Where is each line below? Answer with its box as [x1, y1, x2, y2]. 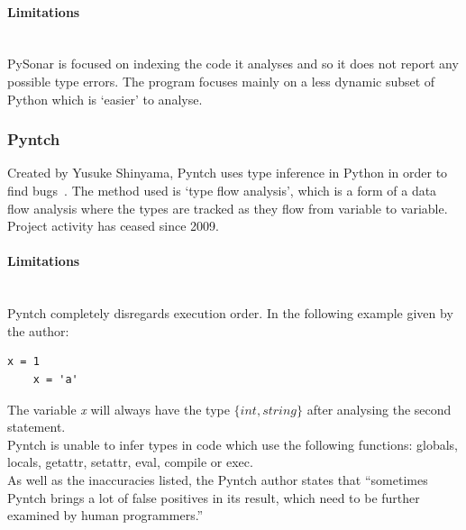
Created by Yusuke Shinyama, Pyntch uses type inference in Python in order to [7, 163, 448, 182]
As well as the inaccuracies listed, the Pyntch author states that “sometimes [7, 470, 428, 489]
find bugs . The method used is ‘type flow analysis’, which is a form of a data [7, 180, 437, 199]
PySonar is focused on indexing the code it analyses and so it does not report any [7, 54, 459, 73]
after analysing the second [306, 399, 452, 418]
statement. [7, 417, 66, 436]
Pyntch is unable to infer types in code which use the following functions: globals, [7, 434, 458, 453]
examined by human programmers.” [7, 506, 204, 525]
